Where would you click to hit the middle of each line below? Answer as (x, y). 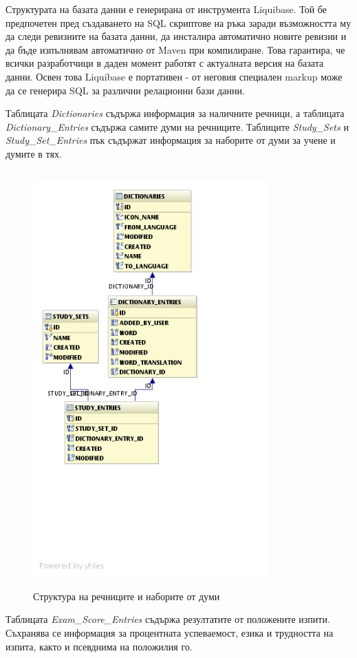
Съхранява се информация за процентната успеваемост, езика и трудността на (170, 633)
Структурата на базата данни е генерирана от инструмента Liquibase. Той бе (166, 9)
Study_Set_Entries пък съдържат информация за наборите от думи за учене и (171, 140)
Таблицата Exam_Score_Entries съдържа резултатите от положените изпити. (168, 619)
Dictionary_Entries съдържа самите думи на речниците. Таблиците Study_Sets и (177, 126)
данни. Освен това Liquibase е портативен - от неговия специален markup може (174, 76)
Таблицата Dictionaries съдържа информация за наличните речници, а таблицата (175, 113)
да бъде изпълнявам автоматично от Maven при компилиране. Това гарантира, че (175, 49)
